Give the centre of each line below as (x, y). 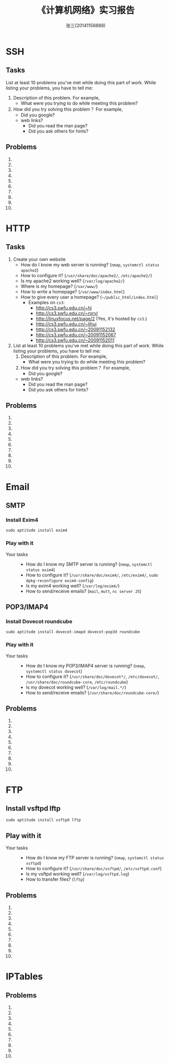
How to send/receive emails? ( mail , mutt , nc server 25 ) (83, 591)
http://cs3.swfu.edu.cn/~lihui (66, 324)
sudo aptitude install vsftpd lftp (43, 820)
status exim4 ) (40, 570)
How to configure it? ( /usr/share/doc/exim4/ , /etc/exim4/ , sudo (92, 575)
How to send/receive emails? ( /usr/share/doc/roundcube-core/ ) (92, 692)
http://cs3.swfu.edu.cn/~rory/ (67, 313)
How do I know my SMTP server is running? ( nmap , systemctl (89, 564)
